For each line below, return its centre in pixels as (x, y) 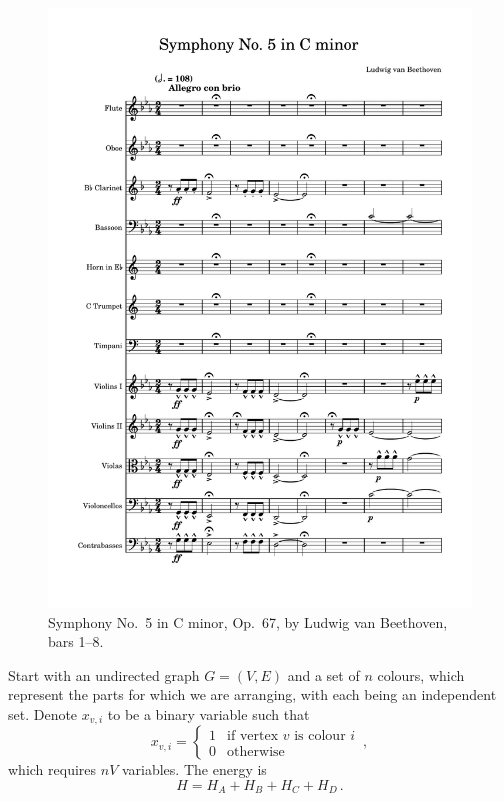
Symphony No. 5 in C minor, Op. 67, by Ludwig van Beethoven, (248, 621)
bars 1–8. (76, 641)
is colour (320, 735)
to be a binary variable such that (208, 713)
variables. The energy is (194, 769)
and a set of (323, 674)
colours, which (421, 674)
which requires (52, 769)
